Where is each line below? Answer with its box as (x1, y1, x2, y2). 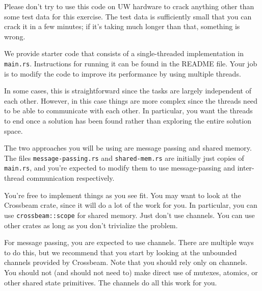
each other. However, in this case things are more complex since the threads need (4, 95, 258, 106)
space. (4, 125, 23, 136)
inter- (237, 162, 254, 173)
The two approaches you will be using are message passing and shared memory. (4, 142, 252, 153)
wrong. (4, 31, 25, 41)
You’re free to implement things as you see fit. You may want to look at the (4, 189, 241, 200)
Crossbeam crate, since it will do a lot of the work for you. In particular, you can (4, 200, 257, 210)
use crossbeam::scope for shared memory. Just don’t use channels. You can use (4, 209, 255, 220)
